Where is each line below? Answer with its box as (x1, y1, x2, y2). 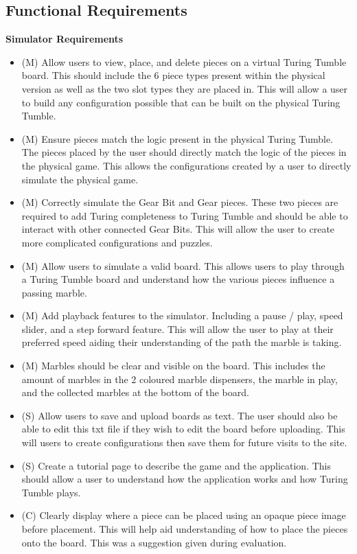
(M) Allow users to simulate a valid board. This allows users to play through (21, 258, 345, 273)
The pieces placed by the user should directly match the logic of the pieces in (21, 145, 347, 159)
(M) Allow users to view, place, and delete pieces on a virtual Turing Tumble (21, 54, 347, 69)
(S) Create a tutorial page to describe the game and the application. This (21, 458, 332, 472)
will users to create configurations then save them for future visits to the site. (21, 435, 347, 450)
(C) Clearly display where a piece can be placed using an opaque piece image (21, 508, 346, 522)
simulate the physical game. (21, 172, 139, 186)
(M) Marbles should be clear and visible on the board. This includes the (21, 358, 325, 373)
